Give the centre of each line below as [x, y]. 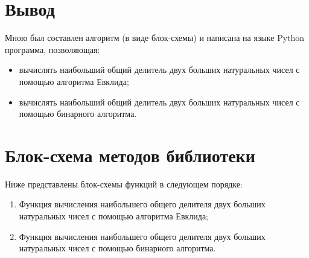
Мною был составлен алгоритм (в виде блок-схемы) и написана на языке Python [155, 38]
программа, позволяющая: [53, 49]
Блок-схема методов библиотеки [130, 155]
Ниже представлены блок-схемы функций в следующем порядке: [124, 184]
